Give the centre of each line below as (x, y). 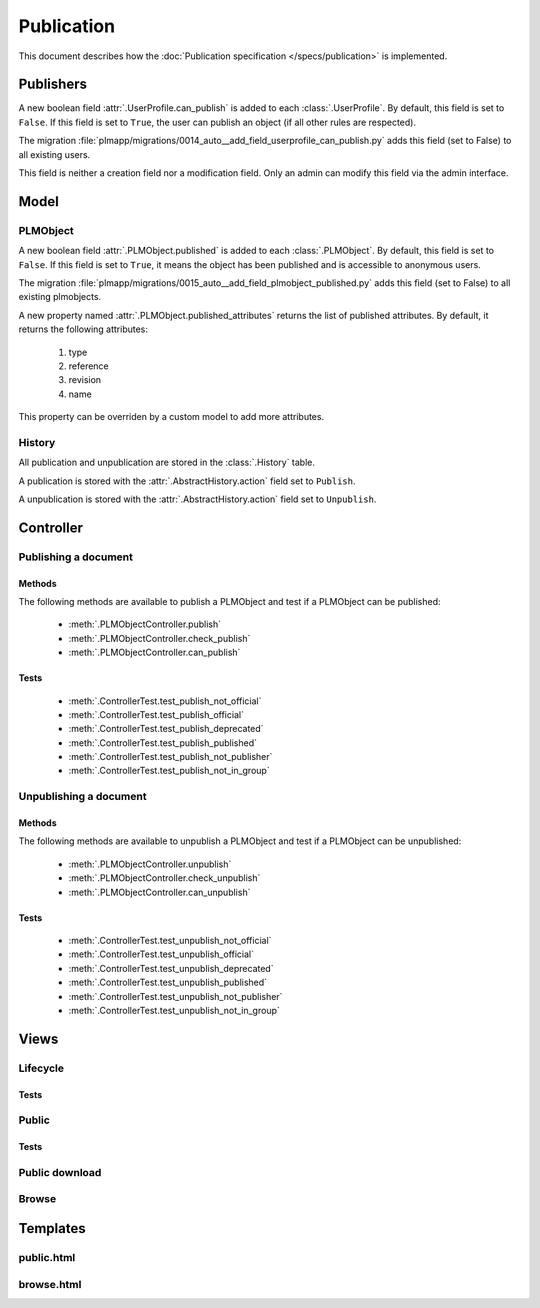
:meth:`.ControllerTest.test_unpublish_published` (168, 982)
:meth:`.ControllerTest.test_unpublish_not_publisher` (175, 996)
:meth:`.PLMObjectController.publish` (145, 624)
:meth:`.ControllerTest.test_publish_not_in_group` (169, 771)
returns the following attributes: (83, 329)
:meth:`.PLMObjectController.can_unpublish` (159, 892)
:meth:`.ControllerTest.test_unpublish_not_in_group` (174, 1010)
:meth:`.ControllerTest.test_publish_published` (163, 742)
